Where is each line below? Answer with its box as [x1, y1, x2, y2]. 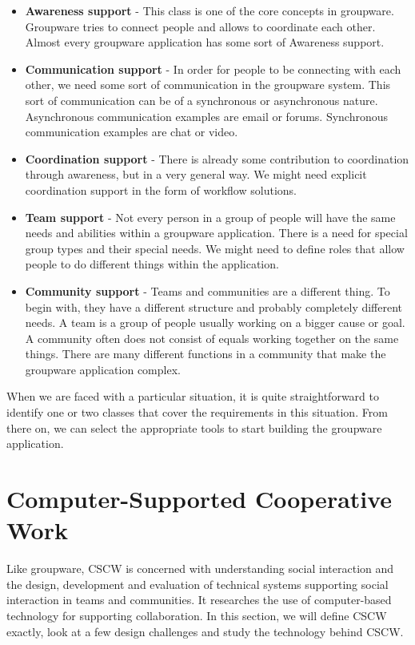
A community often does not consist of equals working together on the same [25, 329, 399, 346]
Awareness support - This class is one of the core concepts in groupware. [25, 2, 394, 18]
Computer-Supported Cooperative [6, 482, 393, 515]
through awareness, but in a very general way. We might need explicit [25, 166, 367, 183]
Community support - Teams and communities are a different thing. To [25, 282, 390, 299]
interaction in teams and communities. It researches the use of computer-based [6, 591, 392, 608]
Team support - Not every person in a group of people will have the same [25, 208, 396, 225]
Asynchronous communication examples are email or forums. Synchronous [25, 107, 389, 124]
